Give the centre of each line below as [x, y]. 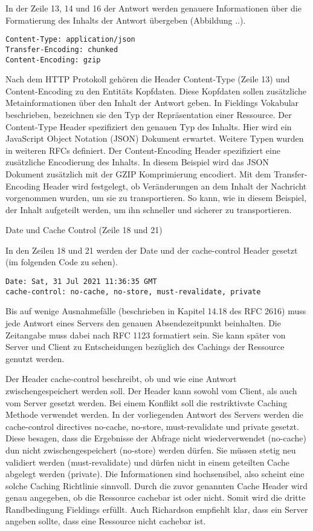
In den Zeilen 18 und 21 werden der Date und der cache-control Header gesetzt [152, 250]
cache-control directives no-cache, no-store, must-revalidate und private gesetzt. [152, 426]
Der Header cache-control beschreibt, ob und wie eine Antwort [121, 379]
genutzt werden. [35, 358]
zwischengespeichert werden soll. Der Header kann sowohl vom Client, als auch [151, 390]
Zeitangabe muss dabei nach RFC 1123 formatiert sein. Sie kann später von [146, 335]
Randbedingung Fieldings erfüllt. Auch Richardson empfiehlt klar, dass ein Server [157, 509]
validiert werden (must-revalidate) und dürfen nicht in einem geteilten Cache [148, 462]
